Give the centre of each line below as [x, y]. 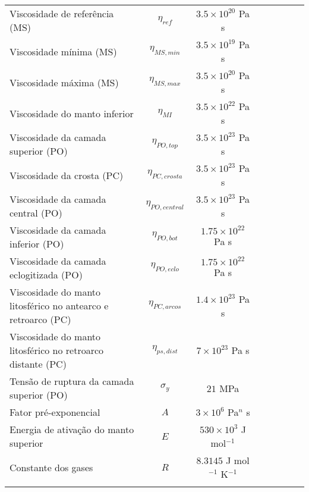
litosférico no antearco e [59, 305]
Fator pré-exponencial [55, 412]
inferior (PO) [37, 244]
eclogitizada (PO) [46, 275]
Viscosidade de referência [62, 13]
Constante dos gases [51, 467]
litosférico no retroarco [57, 350]
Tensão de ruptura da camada [72, 381]
